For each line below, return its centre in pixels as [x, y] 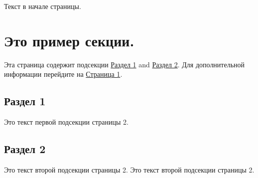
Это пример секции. [69, 40]
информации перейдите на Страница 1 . [63, 74]
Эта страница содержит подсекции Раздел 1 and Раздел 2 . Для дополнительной [125, 64]
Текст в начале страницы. [43, 6]
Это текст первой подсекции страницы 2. [66, 122]
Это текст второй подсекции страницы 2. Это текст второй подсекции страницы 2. [129, 169]
